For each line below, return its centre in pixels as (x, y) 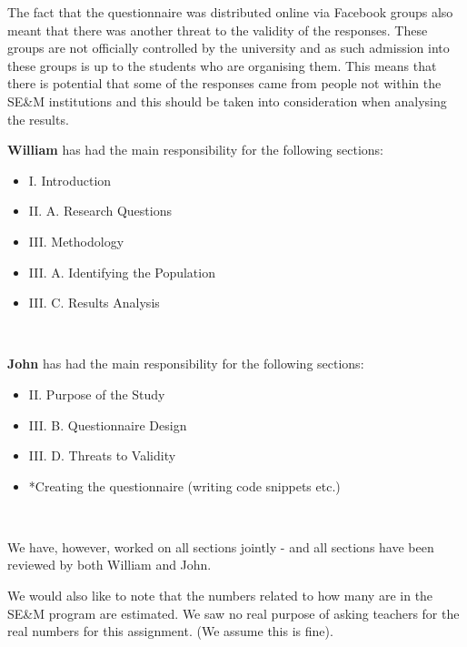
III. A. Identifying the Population (122, 272)
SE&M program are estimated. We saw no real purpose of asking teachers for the (233, 613)
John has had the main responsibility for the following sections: (186, 364)
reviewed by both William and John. (109, 565)
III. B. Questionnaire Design (108, 425)
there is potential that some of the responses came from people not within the (224, 83)
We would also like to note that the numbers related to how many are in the (220, 596)
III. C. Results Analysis (94, 303)
